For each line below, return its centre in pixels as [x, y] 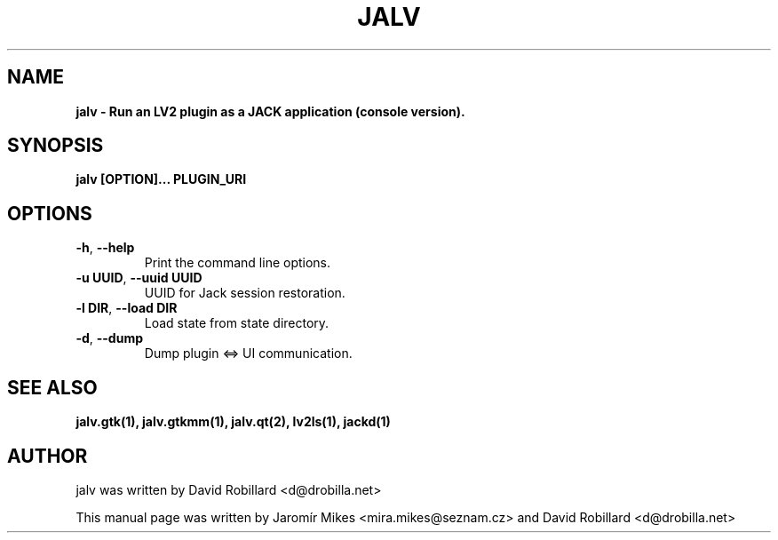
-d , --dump [109, 338]
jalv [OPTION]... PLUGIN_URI [161, 179]
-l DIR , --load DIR [127, 308]
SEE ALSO [52, 387]
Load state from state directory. [237, 323]
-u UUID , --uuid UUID [139, 278]
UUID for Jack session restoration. [245, 293]
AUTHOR [48, 456]
